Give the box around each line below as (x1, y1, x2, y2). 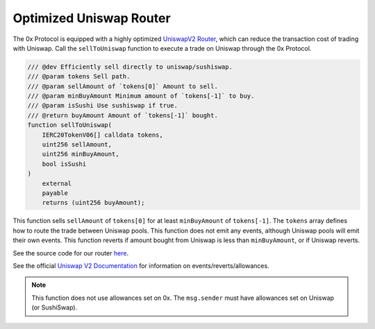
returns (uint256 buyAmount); (42, 199, 145, 207)
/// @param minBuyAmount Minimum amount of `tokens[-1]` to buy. (27, 92, 255, 100)
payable (42, 189, 69, 197)
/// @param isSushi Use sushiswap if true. (27, 101, 178, 110)
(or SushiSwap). (31, 303, 78, 312)
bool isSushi (42, 160, 87, 168)
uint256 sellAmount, (42, 141, 112, 149)
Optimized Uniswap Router (12, 10, 171, 26)
